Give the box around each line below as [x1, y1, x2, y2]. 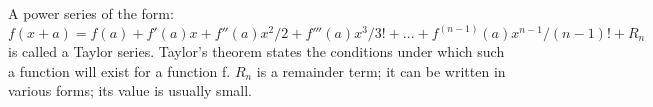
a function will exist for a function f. [8, 60, 231, 81]
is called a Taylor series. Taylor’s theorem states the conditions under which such [8, 41, 505, 62]
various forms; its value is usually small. [8, 80, 252, 101]
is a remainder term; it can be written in [256, 60, 506, 81]
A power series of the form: [8, 3, 174, 23]
